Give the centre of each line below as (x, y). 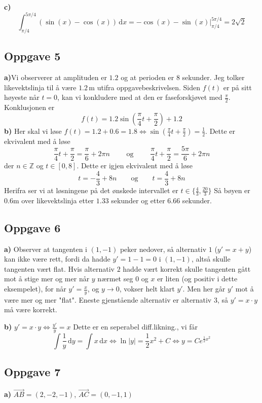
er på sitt (237, 87)
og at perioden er (147, 77)
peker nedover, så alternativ (163, 249)
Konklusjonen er (29, 107)
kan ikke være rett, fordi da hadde (57, 259)
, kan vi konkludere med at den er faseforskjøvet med (140, 97)
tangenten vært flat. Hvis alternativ (59, 268)
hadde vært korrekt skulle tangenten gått (187, 268)
